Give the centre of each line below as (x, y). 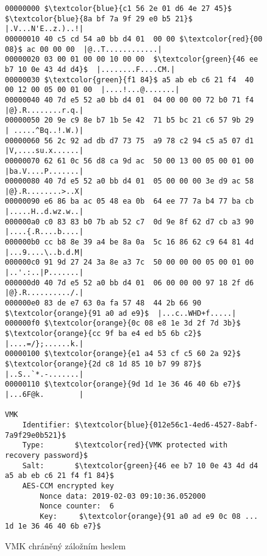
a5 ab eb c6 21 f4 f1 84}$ (59, 476)
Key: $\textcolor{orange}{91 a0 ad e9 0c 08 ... (149, 516)
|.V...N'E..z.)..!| (44, 29)
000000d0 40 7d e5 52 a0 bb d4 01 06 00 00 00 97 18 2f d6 (130, 283)
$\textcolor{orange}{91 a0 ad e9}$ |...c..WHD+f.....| (121, 313)
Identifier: (46, 425)
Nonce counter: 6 (77, 506)
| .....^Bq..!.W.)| (44, 130)
